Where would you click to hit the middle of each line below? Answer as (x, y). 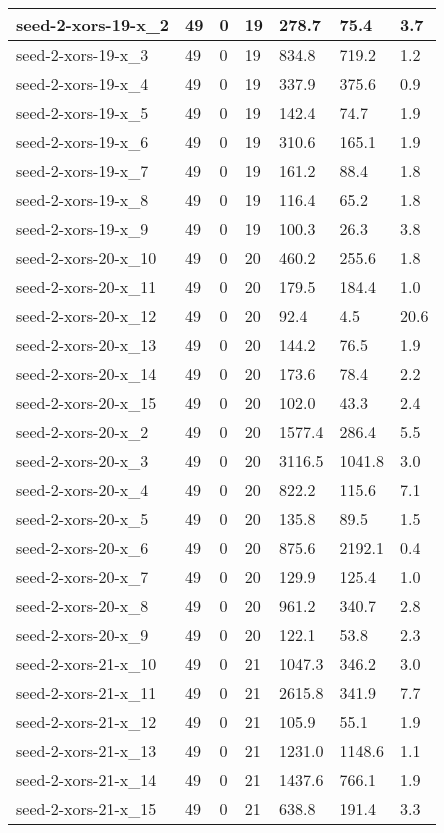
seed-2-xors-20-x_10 (86, 257)
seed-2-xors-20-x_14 (86, 373)
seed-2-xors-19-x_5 (82, 112)
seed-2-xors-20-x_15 (86, 402)
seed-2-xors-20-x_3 (82, 460)
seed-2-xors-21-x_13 (86, 750)
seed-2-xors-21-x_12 (86, 721)
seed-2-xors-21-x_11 (86, 692)
